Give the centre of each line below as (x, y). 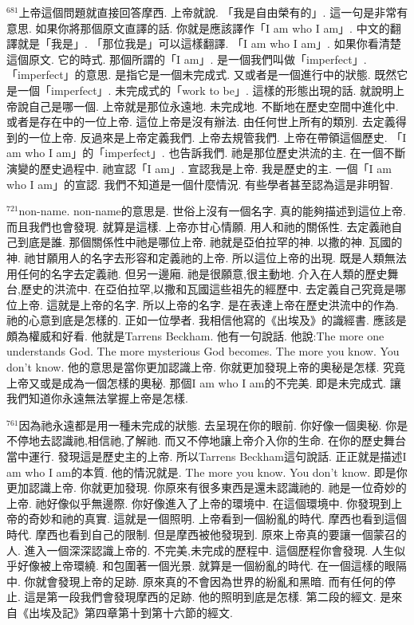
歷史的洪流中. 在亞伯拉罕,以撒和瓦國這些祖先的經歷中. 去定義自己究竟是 (207, 289)
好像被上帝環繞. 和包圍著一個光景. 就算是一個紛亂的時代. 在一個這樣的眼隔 (212, 566)
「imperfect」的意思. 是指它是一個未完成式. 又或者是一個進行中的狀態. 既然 (202, 75)
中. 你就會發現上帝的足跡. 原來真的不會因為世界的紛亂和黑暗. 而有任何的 (195, 581)
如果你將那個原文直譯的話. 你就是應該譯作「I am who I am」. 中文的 (213, 28)
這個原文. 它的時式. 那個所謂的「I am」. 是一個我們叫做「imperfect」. (187, 59)
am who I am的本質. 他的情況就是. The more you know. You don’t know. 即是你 (207, 472)
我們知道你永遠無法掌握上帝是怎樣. (97, 398)
